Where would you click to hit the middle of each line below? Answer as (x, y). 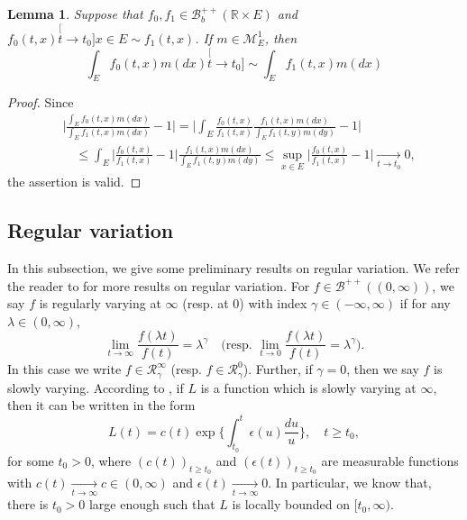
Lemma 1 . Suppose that (75, 14)
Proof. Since (41, 102)
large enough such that (152, 504)
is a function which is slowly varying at (308, 387)
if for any (425, 303)
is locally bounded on (291, 504)
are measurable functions (390, 460)
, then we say (383, 369)
